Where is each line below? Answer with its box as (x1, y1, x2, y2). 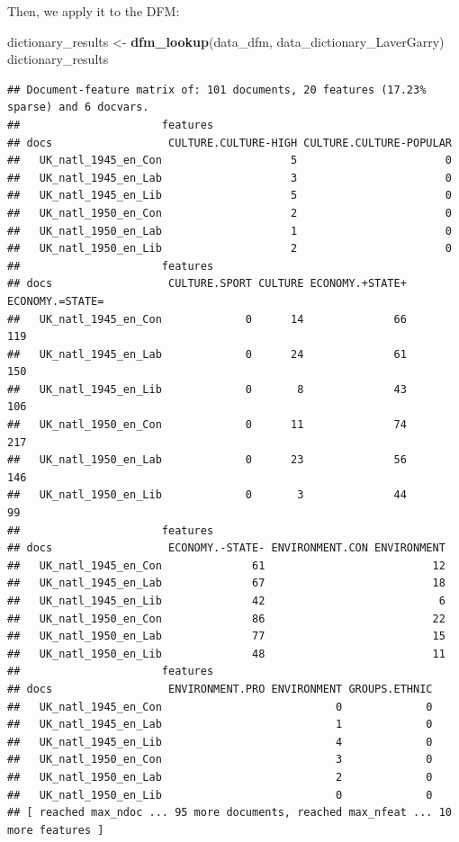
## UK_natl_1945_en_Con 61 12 (7, 559, 445, 572)
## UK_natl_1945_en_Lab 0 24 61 (7, 347, 407, 361)
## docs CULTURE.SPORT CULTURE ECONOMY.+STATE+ (7, 277, 407, 291)
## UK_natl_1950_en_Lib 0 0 (7, 788, 433, 802)
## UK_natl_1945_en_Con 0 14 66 (7, 312, 407, 326)
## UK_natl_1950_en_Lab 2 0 (7, 770, 433, 784)
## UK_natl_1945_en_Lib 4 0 (7, 735, 433, 748)
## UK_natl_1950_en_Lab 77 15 (7, 630, 445, 643)
